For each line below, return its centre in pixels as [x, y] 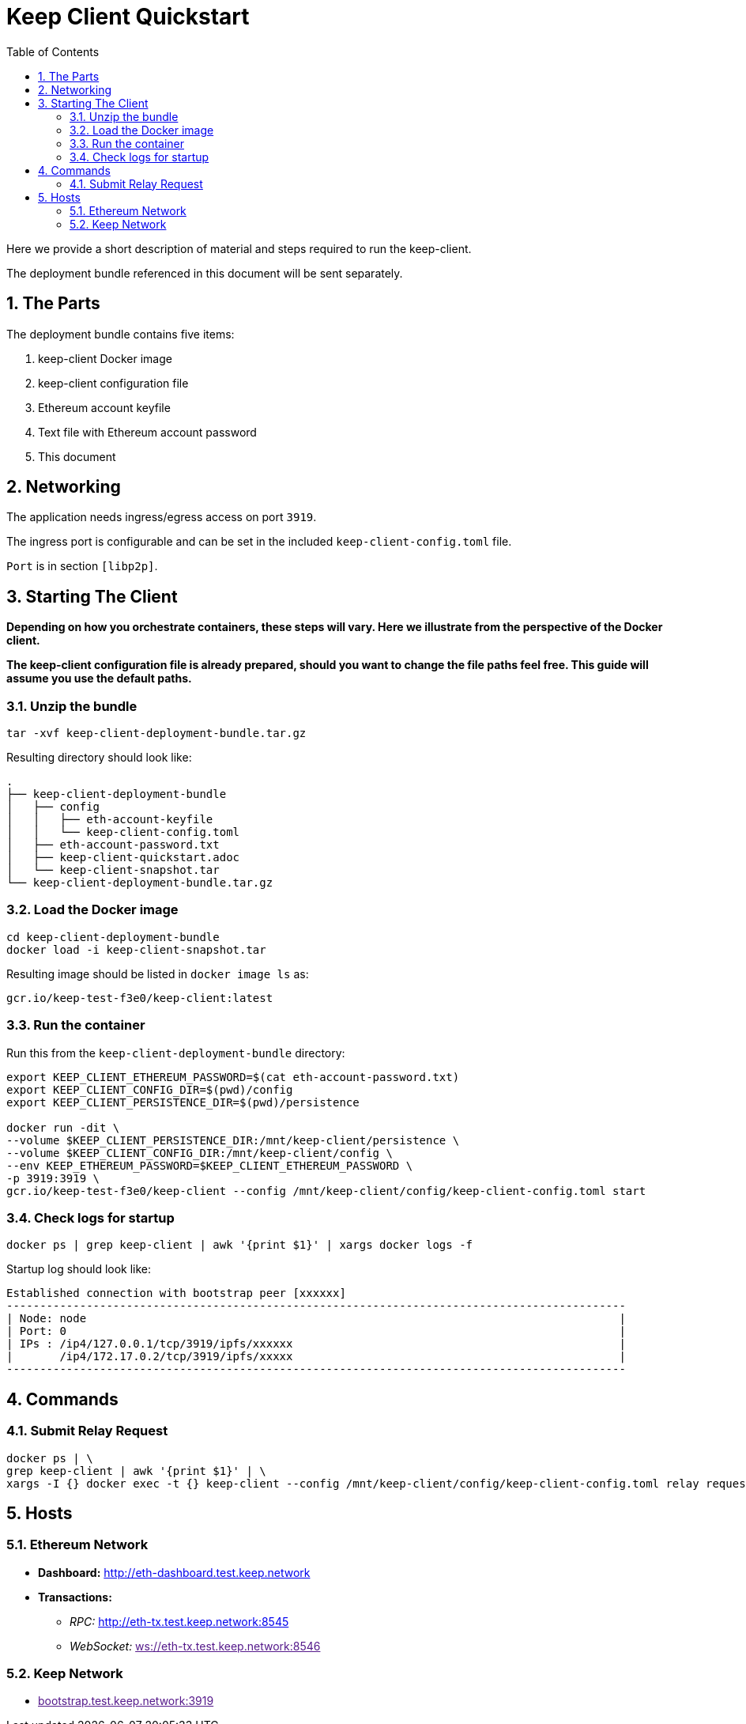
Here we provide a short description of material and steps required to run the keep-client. [239, 248]
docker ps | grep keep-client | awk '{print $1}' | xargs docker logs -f [240, 1245]
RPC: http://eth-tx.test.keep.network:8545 [179, 1621]
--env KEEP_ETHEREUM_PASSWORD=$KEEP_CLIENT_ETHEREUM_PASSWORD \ [210, 1165]
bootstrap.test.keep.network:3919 [126, 1701]
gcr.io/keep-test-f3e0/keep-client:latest [140, 998]
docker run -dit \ [63, 1127]
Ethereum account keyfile [104, 407]
